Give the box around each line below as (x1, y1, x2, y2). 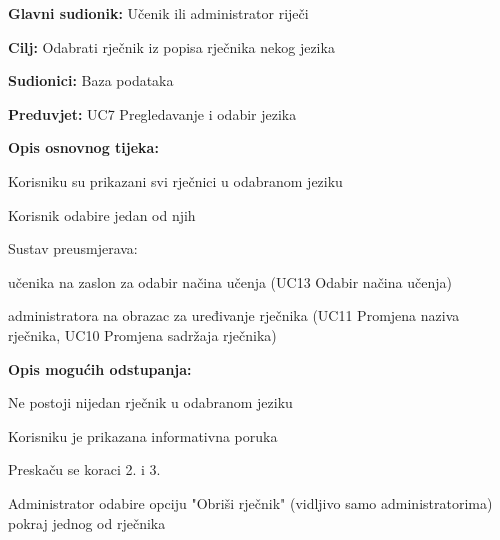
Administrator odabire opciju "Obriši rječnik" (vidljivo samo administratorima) (8, 492, 493, 513)
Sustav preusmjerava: (8, 238, 138, 259)
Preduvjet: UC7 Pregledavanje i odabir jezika (8, 103, 297, 124)
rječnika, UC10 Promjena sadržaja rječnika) (8, 324, 277, 345)
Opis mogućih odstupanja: (8, 358, 192, 379)
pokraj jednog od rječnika (8, 512, 166, 533)
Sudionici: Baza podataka (8, 70, 174, 91)
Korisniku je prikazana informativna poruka (8, 425, 278, 446)
